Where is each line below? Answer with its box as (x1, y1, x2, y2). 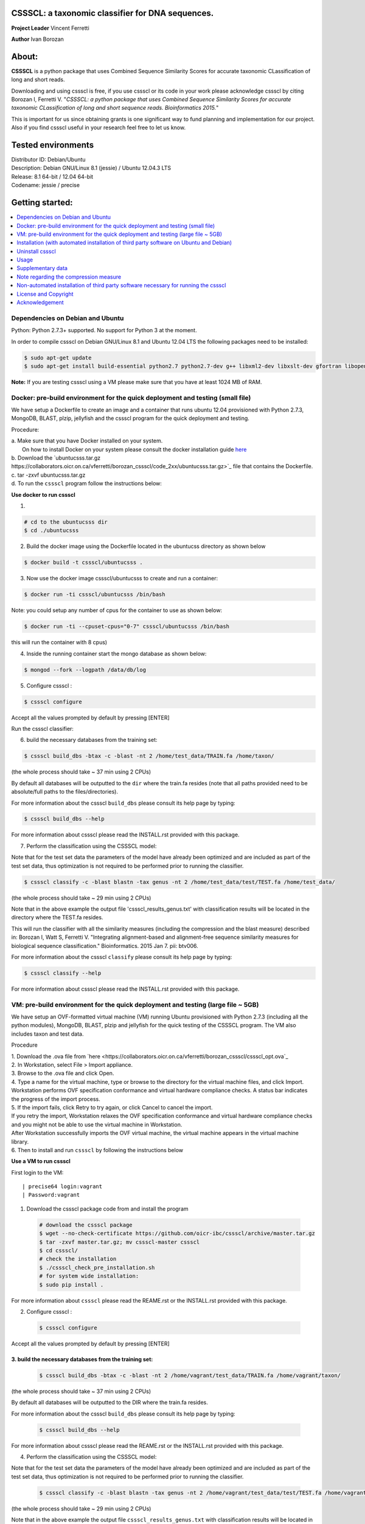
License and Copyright (16, 290, 74, 297)
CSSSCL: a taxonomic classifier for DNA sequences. (11, 8, 214, 18)
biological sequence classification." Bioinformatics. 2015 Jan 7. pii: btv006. (11, 942, 199, 949)
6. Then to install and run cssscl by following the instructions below (11, 1146, 184, 1153)
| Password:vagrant (22, 1192, 80, 1198)
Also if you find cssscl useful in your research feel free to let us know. (11, 124, 186, 131)
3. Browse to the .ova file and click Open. (11, 1070, 114, 1077)
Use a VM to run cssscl (11, 1158, 71, 1165)
